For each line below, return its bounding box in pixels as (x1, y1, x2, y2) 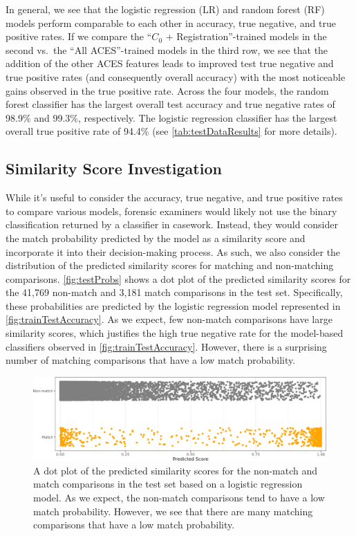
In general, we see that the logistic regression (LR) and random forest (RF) (6, 2, 325, 16)
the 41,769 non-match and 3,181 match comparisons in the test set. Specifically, (6, 285, 343, 299)
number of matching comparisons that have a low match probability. (6, 353, 296, 367)
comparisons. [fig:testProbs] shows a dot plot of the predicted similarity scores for (6, 271, 351, 286)
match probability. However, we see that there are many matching (33, 503, 313, 518)
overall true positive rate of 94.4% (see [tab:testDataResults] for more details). (6, 124, 337, 138)
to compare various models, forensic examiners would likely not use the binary (6, 203, 337, 218)
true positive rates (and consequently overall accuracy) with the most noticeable (6, 69, 346, 84)
